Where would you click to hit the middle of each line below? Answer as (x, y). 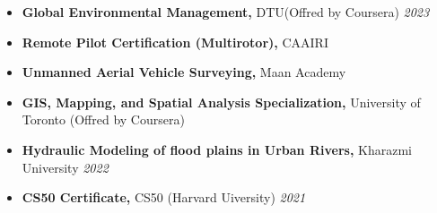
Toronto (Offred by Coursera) (103, 119)
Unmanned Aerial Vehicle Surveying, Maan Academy (184, 72)
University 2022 (65, 167)
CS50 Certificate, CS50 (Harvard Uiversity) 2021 (164, 197)
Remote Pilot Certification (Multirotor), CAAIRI (175, 42)
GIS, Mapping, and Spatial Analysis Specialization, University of (221, 102)
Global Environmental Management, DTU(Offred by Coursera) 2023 (226, 12)
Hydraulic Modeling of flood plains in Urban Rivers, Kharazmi (217, 149)
